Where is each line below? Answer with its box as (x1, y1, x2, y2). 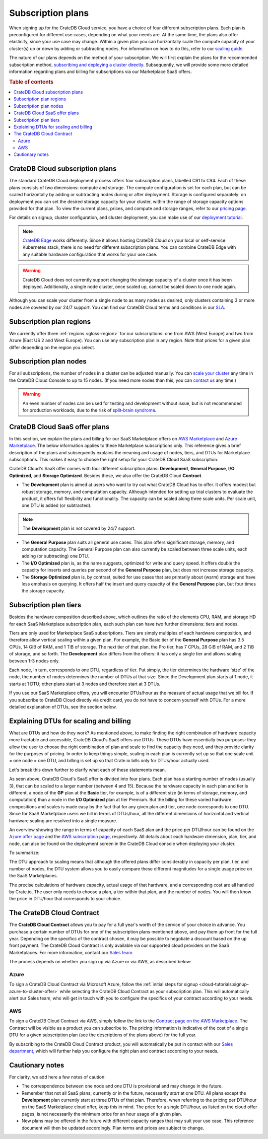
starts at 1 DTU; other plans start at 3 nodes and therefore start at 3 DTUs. (9, 681, 161, 687)
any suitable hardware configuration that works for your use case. (22, 251, 157, 257)
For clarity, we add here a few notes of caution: (9, 1074, 106, 1080)
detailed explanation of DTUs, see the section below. (9, 704, 117, 710)
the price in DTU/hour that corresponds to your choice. (9, 896, 122, 902)
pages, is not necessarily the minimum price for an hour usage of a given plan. (21, 1111, 182, 1117)
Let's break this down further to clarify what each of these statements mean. (9, 767, 166, 773)
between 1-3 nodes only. (9, 658, 60, 664)
